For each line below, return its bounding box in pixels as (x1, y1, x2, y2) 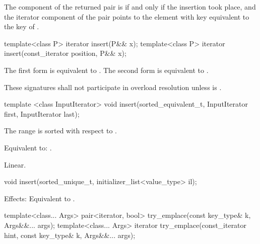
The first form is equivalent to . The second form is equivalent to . (4, 64, 209, 75)
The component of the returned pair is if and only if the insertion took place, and (4, 2, 256, 12)
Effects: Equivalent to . (4, 193, 75, 203)
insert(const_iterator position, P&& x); (4, 48, 126, 58)
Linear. (4, 159, 26, 170)
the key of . (4, 21, 39, 32)
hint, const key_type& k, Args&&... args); (4, 229, 136, 240)
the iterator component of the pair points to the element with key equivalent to (4, 11, 249, 22)
